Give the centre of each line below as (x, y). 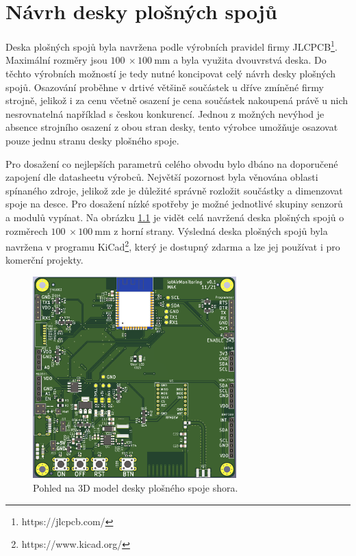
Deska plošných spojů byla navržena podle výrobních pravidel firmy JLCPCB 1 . (171, 46)
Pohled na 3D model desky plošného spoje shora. (136, 488)
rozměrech (27, 230)
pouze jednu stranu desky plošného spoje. (92, 140)
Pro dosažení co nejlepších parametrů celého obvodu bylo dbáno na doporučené (172, 163)
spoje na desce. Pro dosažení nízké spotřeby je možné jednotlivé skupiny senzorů (174, 204)
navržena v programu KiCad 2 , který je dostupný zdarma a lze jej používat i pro (173, 245)
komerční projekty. (44, 260)
